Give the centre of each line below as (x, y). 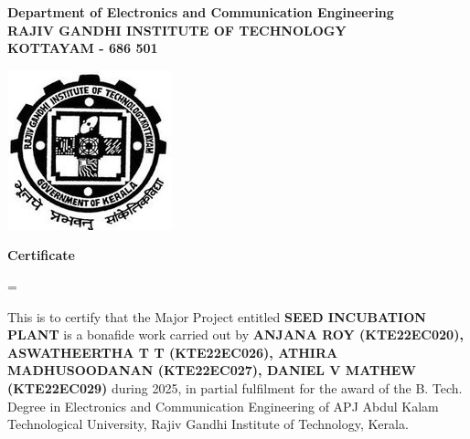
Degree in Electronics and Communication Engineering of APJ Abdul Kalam (223, 406)
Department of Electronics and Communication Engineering (201, 12)
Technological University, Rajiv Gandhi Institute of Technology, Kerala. (208, 424)
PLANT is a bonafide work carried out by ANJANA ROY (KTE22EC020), (235, 334)
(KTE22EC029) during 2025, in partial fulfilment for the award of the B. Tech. (235, 387)
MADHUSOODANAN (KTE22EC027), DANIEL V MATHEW (212, 370)
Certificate (41, 255)
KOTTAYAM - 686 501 (83, 48)
